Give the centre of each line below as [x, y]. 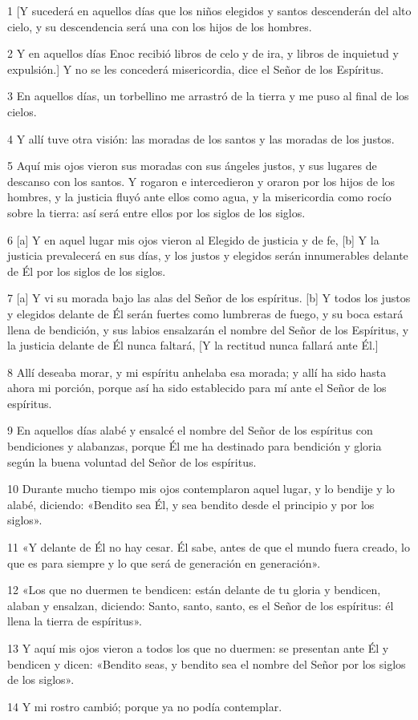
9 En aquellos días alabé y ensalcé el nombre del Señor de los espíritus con [190, 430]
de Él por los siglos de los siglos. [87, 271]
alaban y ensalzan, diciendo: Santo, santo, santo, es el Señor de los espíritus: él [201, 605]
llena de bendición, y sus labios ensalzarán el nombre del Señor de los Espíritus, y [208, 329]
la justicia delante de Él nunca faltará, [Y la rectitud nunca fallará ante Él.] [193, 345]
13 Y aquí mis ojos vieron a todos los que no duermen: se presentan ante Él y [198, 648]
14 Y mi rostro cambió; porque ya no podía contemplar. [145, 706]
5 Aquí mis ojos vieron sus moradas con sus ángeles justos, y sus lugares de [192, 166]
